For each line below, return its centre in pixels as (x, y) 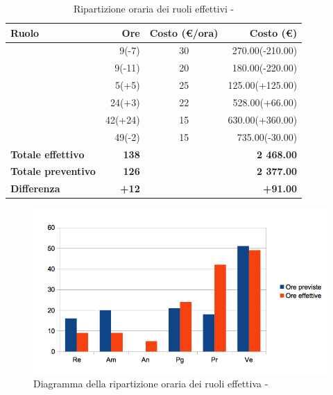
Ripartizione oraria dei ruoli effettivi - (154, 8)
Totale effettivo (48, 154)
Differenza (35, 188)
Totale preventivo (53, 171)
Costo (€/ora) (184, 32)
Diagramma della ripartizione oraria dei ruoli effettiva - (151, 384)
